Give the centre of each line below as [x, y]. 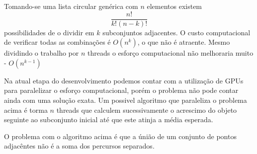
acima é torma [26, 110]
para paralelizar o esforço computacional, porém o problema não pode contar [121, 90]
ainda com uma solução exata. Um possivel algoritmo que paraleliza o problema [126, 100]
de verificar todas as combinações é [57, 42]
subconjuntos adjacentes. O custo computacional [176, 32]
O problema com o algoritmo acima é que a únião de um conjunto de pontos [120, 136]
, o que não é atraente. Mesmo [184, 42]
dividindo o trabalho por [42, 53]
